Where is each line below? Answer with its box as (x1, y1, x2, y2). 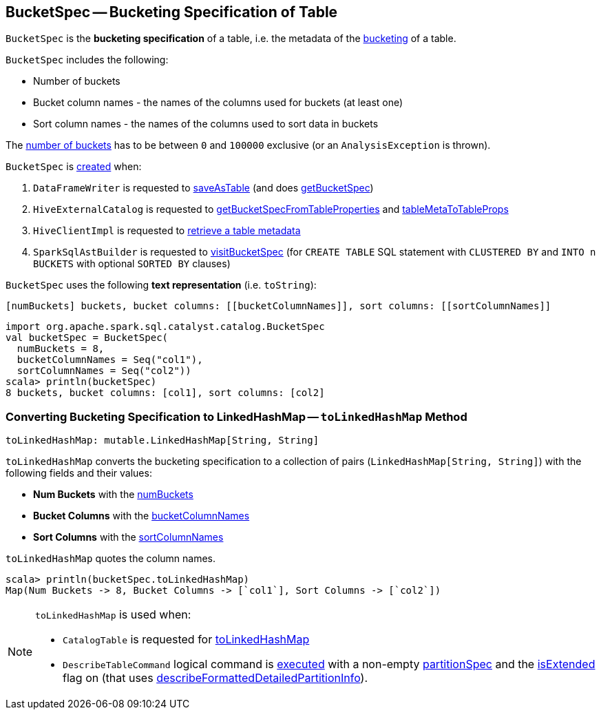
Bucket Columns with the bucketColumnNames (33, 510, 250, 522)
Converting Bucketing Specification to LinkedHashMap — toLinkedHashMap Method (6, 409, 467, 424)
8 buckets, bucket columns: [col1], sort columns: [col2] (6, 387, 325, 399)
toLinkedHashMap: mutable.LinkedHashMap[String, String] (6, 435, 319, 446)
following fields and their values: (6, 467, 152, 479)
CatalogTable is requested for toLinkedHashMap (63, 632, 310, 647)
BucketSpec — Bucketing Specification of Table (6, 3, 338, 21)
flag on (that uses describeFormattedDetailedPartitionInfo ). (63, 671, 368, 685)
